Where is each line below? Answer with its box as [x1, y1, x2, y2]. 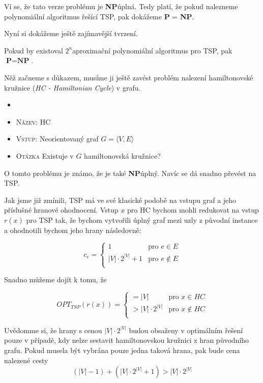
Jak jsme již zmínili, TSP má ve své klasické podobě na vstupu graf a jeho [4, 194, 237, 205]
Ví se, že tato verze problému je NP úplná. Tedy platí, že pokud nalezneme [4, 1, 238, 11]
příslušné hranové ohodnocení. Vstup [4, 204, 119, 215]
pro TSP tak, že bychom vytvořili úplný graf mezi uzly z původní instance [26, 214, 258, 225]
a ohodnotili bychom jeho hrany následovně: [4, 224, 141, 235]
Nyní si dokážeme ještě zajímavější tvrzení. [4, 28, 138, 39]
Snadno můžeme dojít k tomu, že [4, 274, 107, 285]
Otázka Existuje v [16, 150, 74, 161]
